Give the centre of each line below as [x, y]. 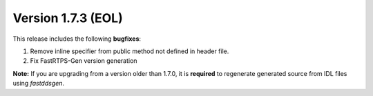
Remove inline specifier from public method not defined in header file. [130, 51]
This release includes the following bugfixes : [77, 39]
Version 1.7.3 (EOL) [68, 18]
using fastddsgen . [39, 84]
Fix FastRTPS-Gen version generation [84, 61]
